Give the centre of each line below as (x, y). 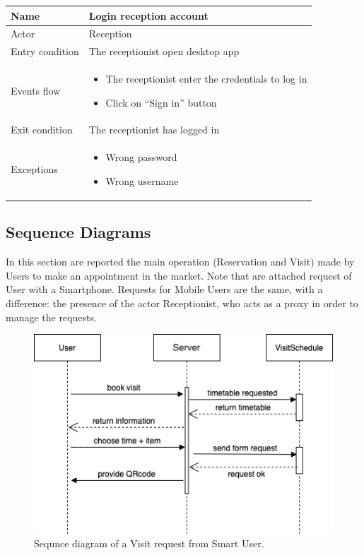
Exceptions (34, 169)
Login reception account (148, 15)
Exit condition (42, 130)
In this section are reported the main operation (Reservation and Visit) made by (180, 262)
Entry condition (45, 51)
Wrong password (141, 157)
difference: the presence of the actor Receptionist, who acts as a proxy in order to (182, 303)
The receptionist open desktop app (164, 51)
